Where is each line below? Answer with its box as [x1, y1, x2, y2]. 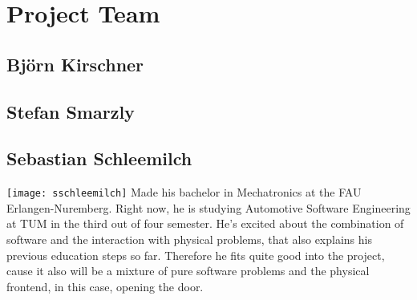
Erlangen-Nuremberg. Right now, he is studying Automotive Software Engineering [6, 199, 411, 216]
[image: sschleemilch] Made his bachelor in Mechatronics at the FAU [6, 184, 362, 201]
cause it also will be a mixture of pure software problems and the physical [6, 262, 370, 279]
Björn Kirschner [6, 51, 144, 76]
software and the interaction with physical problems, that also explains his [6, 230, 372, 247]
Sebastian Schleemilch [6, 146, 192, 171]
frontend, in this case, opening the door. [6, 278, 204, 294]
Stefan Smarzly [6, 99, 135, 124]
